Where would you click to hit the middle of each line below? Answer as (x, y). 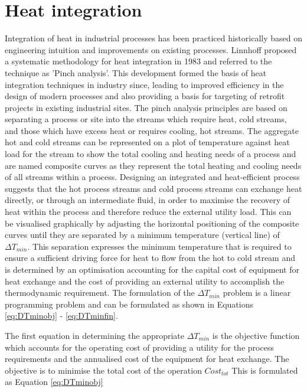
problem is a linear (257, 293)
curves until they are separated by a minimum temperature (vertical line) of (142, 235)
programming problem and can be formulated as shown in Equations (129, 304)
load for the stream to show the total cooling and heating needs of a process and (151, 154)
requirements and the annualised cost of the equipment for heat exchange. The (147, 359)
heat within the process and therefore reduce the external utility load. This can (148, 212)
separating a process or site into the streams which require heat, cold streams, (146, 119)
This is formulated (265, 370)
